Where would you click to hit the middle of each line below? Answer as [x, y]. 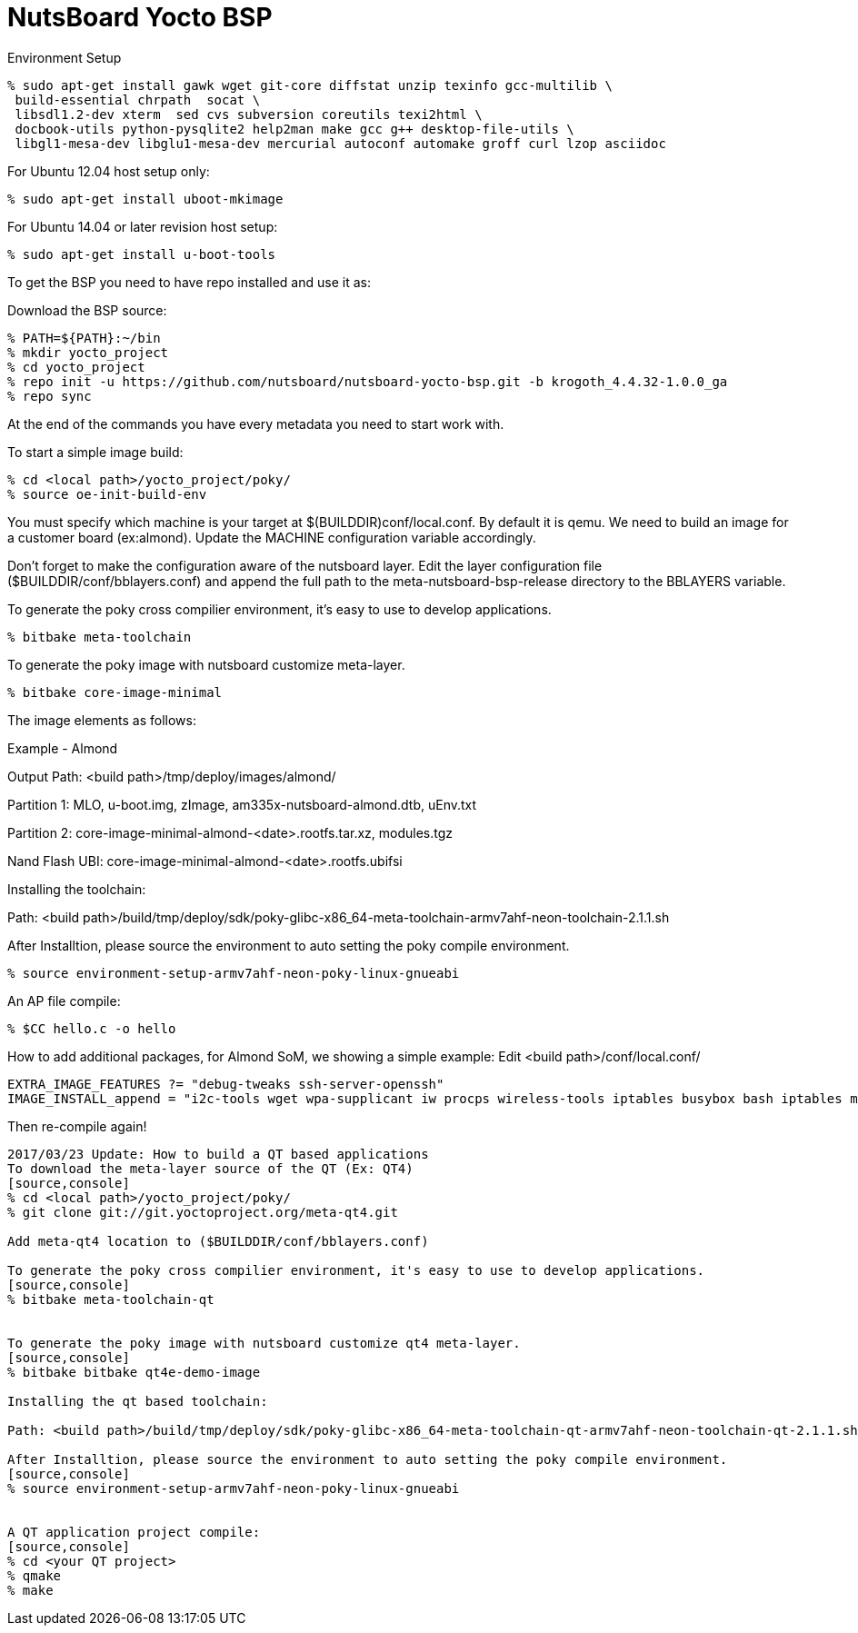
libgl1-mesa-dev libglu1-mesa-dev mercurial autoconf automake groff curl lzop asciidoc [340, 143]
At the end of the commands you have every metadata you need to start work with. [256, 423]
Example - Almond [63, 748]
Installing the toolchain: [77, 889]
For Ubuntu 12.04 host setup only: [109, 171]
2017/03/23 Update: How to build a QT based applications [218, 1154]
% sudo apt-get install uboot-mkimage [145, 199]
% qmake [35, 1575]
